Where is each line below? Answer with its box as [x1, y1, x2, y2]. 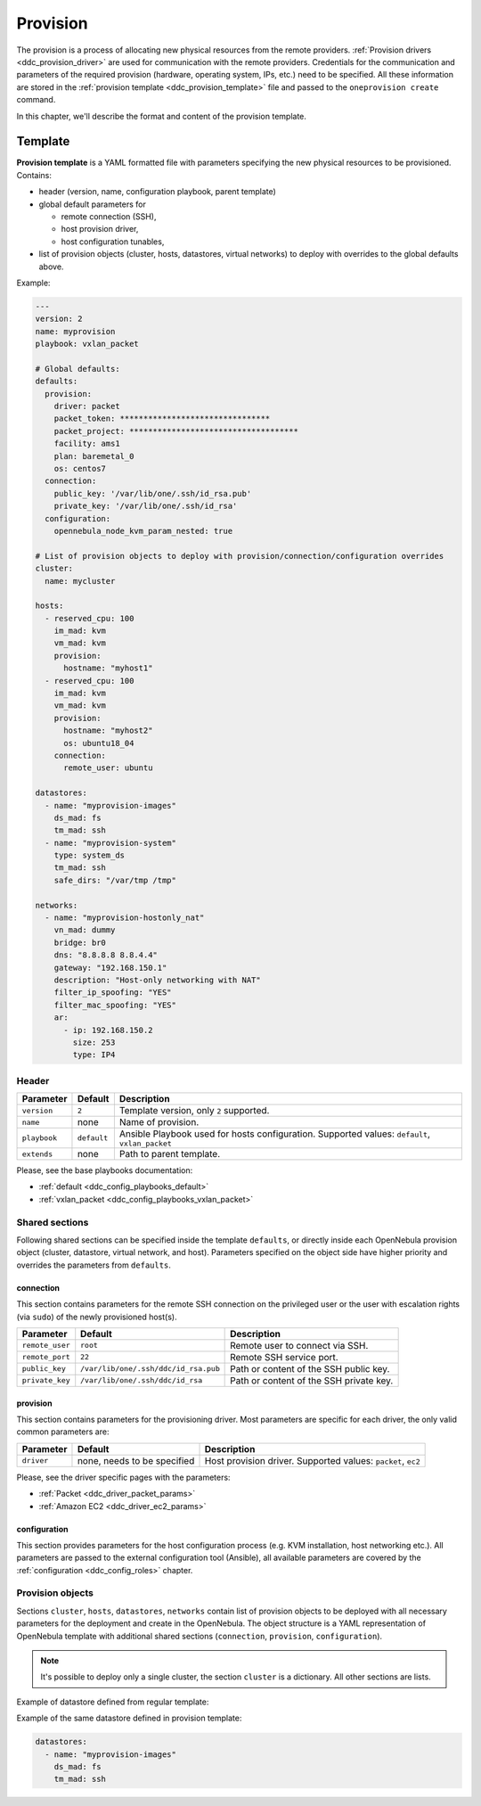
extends [21, 1149, 53, 1159]
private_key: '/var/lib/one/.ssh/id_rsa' [53, 501, 238, 512]
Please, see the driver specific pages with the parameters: [16, 1472, 231, 1482]
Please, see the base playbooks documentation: [16, 1165, 193, 1176]
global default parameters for [38, 199, 146, 209]
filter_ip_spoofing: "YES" [53, 988, 173, 997]
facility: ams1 [53, 439, 120, 449]
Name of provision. [118, 1116, 200, 1129]
